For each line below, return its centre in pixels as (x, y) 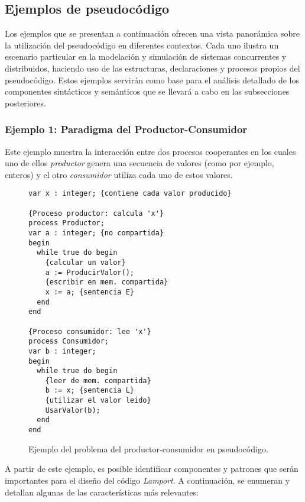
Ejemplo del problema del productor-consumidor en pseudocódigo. (148, 448)
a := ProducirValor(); (90, 272)
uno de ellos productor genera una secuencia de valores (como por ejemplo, (139, 163)
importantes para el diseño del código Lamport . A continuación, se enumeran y (147, 480)
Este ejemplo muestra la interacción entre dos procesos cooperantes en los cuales (150, 151)
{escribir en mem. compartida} (107, 282)
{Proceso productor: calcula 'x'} (96, 213)
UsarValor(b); (73, 410)
